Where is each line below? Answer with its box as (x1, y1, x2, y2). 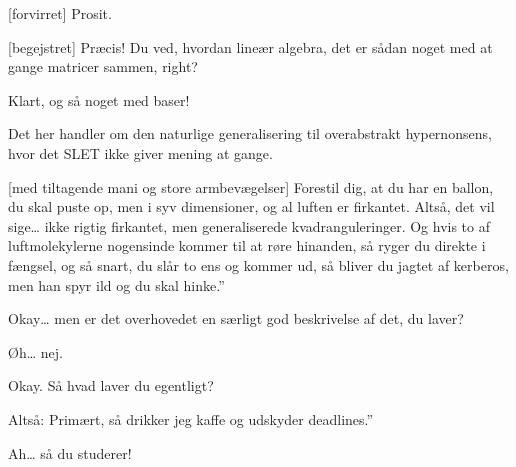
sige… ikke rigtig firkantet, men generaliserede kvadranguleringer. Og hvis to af (8, 215, 491, 236)
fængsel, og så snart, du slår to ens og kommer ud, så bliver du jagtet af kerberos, (8, 254, 509, 275)
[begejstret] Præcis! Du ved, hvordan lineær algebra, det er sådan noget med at (8, 36, 493, 57)
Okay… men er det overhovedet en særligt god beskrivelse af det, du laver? (8, 308, 464, 329)
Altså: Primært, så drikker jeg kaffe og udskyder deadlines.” (8, 408, 374, 429)
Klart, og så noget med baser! (8, 89, 190, 110)
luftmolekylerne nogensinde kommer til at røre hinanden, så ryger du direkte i (8, 235, 486, 256)
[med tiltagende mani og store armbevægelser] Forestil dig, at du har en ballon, (8, 176, 494, 197)
